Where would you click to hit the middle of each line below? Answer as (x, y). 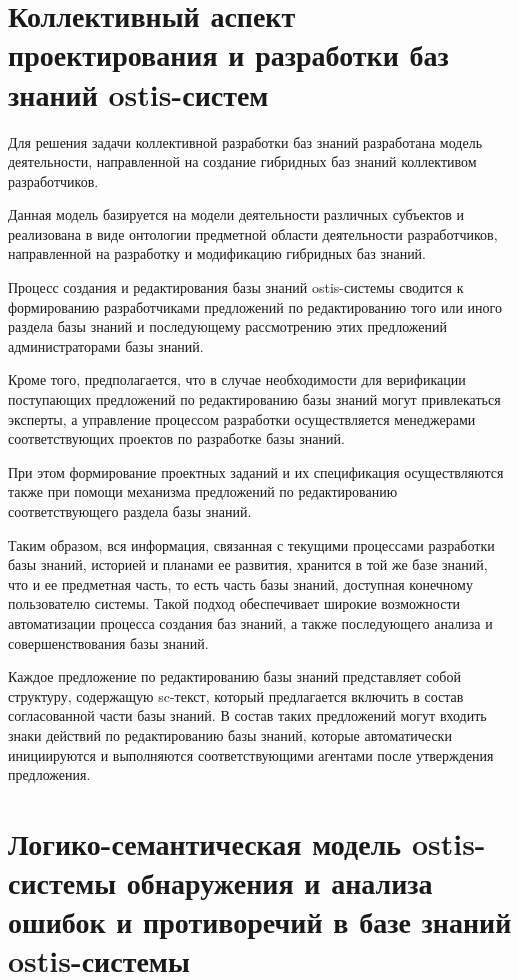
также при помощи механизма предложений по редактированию (203, 491)
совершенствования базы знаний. (108, 642)
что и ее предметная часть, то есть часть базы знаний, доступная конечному (240, 583)
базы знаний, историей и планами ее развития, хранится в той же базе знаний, (248, 564)
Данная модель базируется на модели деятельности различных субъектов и (236, 214)
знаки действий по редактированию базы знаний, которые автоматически (230, 734)
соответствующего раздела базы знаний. (130, 511)
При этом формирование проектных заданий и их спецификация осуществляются (256, 471)
